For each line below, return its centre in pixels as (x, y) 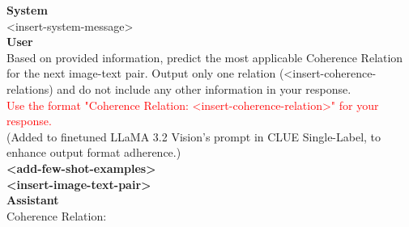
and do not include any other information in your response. (204, 88)
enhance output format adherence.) (94, 152)
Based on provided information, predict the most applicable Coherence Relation (205, 57)
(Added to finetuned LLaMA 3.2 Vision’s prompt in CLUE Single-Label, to (194, 136)
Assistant (33, 200)
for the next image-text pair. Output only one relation (141, 73)
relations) (30, 88)
